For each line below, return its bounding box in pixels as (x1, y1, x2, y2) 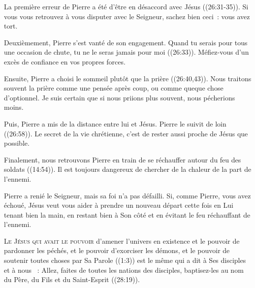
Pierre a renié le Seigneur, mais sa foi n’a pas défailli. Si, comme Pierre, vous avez (4, 190, 251, 200)
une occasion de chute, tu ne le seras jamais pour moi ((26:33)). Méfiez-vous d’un (4, 47, 249, 57)
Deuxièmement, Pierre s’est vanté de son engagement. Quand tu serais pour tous (4, 37, 248, 47)
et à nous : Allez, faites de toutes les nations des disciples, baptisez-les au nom (4, 264, 244, 275)
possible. (4, 138, 30, 148)
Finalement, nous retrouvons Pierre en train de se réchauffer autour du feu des (4, 154, 241, 164)
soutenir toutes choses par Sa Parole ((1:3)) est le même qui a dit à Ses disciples (4, 255, 246, 265)
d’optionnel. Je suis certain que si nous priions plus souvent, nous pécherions (4, 92, 235, 102)
